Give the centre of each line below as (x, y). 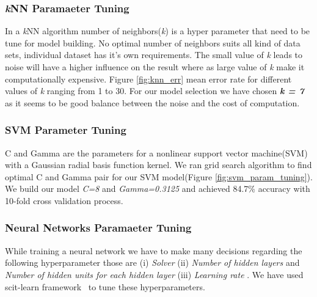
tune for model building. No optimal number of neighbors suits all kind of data (153, 42)
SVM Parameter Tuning (66, 130)
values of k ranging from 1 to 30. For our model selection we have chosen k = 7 (155, 91)
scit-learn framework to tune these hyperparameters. (105, 286)
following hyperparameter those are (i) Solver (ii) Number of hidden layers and (152, 262)
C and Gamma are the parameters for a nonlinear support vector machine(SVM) (156, 152)
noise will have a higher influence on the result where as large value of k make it (155, 67)
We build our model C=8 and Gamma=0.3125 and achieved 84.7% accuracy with (158, 189)
